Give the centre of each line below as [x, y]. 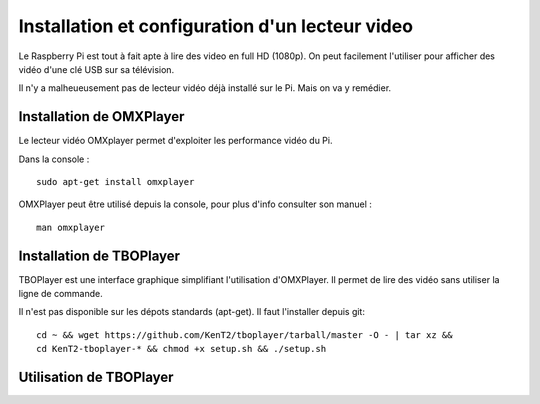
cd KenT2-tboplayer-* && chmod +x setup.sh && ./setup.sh [181, 349]
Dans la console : [54, 159]
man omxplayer [70, 227]
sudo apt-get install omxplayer [115, 182]
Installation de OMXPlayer [101, 116]
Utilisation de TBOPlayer [96, 377]
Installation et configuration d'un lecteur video [216, 26]
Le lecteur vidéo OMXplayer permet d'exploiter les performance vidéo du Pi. [175, 141]
